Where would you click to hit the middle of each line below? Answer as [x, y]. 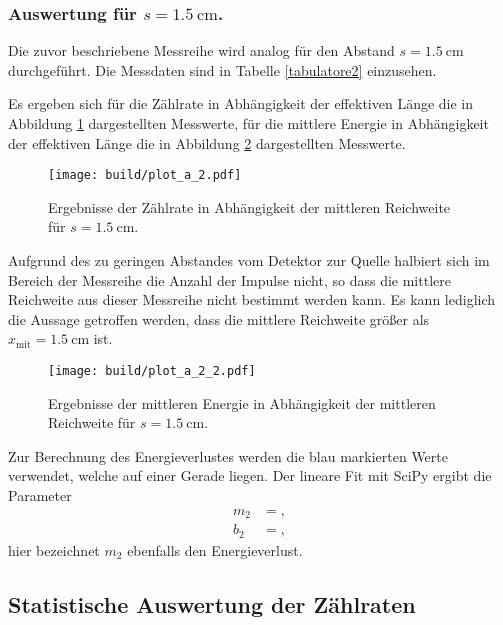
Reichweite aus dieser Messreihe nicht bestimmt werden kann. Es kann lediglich [252, 299]
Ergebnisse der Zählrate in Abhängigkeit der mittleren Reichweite [249, 206]
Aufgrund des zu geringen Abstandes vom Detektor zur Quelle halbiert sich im [249, 260]
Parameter [40, 495]
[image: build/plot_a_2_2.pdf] [152, 371]
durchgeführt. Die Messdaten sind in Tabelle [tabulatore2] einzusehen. [222, 69]
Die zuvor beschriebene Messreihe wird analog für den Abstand [201, 50]
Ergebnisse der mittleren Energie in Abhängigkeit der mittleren [242, 402]
